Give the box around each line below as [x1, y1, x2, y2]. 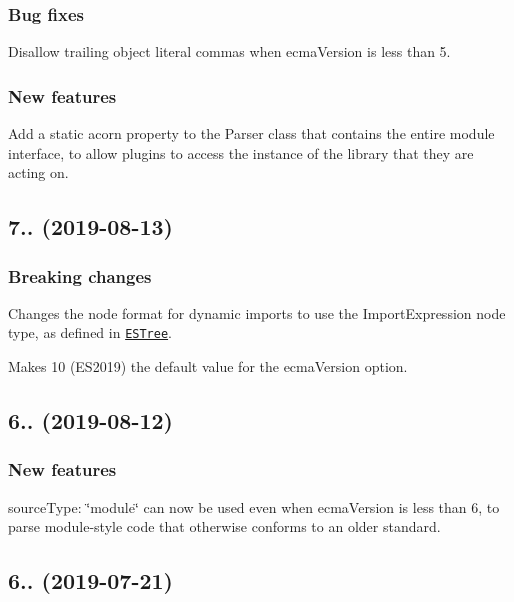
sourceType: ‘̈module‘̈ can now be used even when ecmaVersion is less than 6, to [8, 496, 500, 517]
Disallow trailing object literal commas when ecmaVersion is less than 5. [8, 41, 451, 62]
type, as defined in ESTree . [8, 322, 172, 343]
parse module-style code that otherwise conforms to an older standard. [8, 516, 441, 537]
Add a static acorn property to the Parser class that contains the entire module [8, 123, 495, 144]
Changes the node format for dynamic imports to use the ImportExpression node [8, 302, 506, 323]
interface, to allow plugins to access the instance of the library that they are [8, 142, 474, 163]
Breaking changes [8, 263, 152, 288]
